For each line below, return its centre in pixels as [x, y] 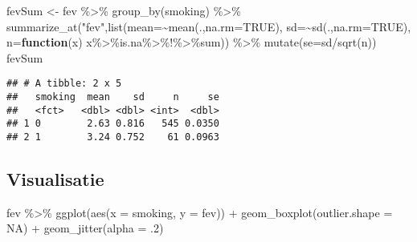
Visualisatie [55, 179]
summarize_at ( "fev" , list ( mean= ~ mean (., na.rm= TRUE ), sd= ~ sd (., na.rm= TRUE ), [209, 26]
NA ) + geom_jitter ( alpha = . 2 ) [85, 228]
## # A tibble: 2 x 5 [64, 84]
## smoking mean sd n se [113, 97]
